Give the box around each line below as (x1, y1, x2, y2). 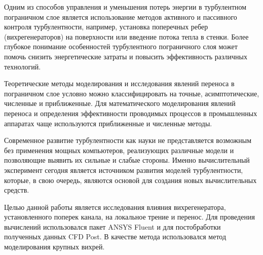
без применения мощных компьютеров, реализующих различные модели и (4, 144, 234, 155)
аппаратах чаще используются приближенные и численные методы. (4, 118, 212, 128)
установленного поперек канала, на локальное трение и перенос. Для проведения (4, 211, 255, 222)
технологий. (4, 61, 41, 71)
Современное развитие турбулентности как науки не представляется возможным (4, 135, 252, 145)
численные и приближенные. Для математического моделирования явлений (4, 98, 236, 108)
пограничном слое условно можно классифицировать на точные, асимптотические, (4, 88, 259, 98)
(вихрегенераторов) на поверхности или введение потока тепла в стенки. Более (4, 31, 249, 42)
